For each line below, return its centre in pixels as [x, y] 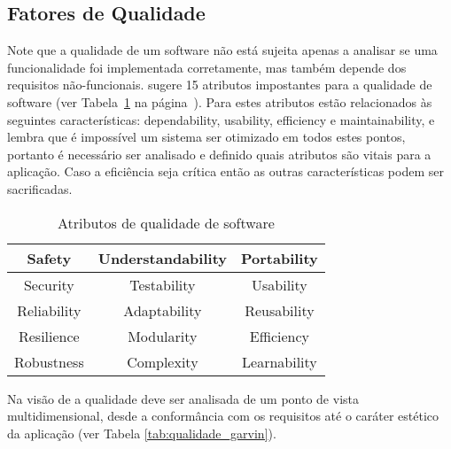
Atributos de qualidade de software [166, 222]
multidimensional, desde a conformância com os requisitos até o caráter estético [223, 416]
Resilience [49, 336]
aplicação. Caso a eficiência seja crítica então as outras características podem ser [225, 171]
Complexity [163, 361]
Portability [279, 258]
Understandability [162, 258]
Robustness [49, 361]
